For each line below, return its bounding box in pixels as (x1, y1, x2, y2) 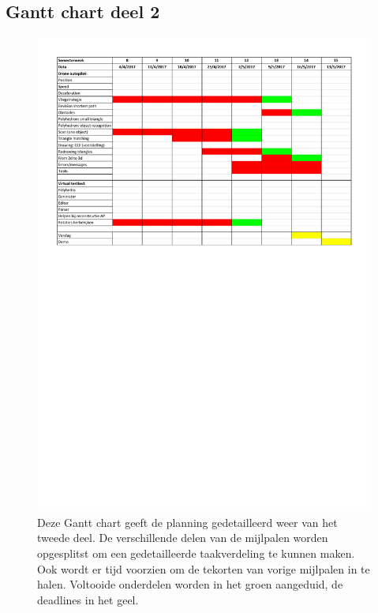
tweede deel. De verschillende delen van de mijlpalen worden (37, 529, 328, 546)
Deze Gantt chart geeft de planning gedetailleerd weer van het (37, 513, 338, 530)
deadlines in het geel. (37, 591, 139, 607)
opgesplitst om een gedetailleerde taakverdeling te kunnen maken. (37, 544, 355, 561)
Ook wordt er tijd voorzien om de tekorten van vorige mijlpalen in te (37, 560, 370, 577)
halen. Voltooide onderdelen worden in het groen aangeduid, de (37, 576, 343, 592)
